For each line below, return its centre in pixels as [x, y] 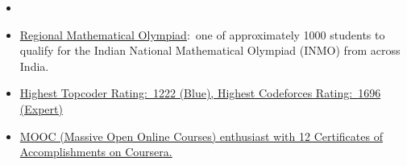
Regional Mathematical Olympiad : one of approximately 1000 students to [202, 34]
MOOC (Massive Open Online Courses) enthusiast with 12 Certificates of [201, 136]
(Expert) [41, 108]
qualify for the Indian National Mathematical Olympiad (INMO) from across [210, 50]
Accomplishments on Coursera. [96, 152]
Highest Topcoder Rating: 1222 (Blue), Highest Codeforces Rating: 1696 [200, 93]
